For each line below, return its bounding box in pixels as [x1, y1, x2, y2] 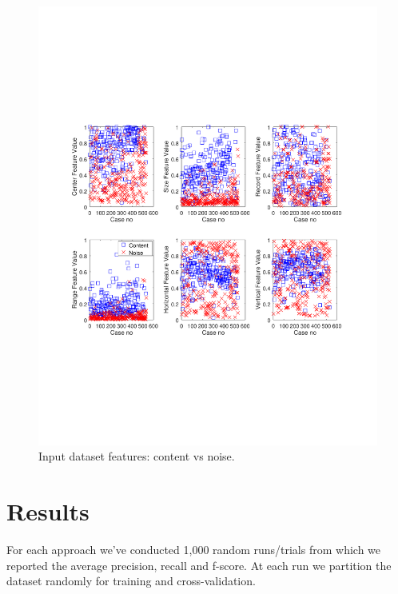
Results [6, 495, 90, 528]
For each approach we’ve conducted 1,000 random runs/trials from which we [6, 541, 381, 558]
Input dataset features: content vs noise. [38, 448, 235, 464]
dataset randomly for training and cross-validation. [6, 572, 256, 589]
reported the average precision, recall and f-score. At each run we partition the [6, 556, 392, 573]
